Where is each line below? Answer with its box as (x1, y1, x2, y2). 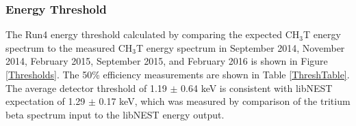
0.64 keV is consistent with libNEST (181, 80, 333, 95)
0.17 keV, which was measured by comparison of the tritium (99, 94, 351, 108)
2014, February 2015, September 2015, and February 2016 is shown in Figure (5, 54, 328, 68)
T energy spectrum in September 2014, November (136, 40, 345, 54)
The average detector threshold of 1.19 (5, 80, 167, 95)
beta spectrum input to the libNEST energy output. (5, 107, 225, 121)
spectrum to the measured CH (5, 40, 133, 54)
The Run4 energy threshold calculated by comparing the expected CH (5, 27, 300, 42)
